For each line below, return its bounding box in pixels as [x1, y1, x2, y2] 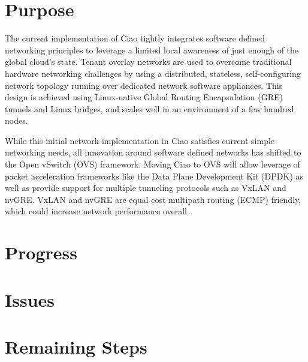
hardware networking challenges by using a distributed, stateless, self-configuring [5, 67, 301, 79]
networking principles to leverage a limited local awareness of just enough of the [5, 43, 299, 56]
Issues [5, 287, 55, 312]
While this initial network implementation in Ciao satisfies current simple [5, 134, 275, 146]
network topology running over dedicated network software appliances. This [5, 79, 283, 91]
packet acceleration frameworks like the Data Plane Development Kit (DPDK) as [5, 169, 304, 182]
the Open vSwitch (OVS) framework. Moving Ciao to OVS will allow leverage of [5, 158, 300, 170]
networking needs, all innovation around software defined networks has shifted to [5, 146, 301, 158]
